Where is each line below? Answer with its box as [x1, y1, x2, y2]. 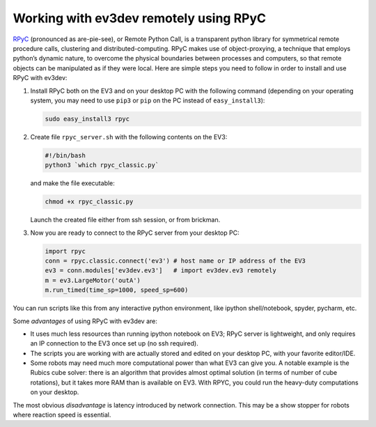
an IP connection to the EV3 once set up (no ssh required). [30, 339, 198, 348]
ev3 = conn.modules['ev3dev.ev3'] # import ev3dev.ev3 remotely [45, 267, 276, 274]
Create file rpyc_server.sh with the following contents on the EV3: [30, 132, 228, 141]
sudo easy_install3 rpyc [45, 115, 130, 123]
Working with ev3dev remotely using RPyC [13, 10, 267, 26]
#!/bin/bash [45, 151, 86, 160]
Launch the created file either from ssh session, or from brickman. [30, 216, 221, 224]
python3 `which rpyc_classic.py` [45, 161, 159, 169]
